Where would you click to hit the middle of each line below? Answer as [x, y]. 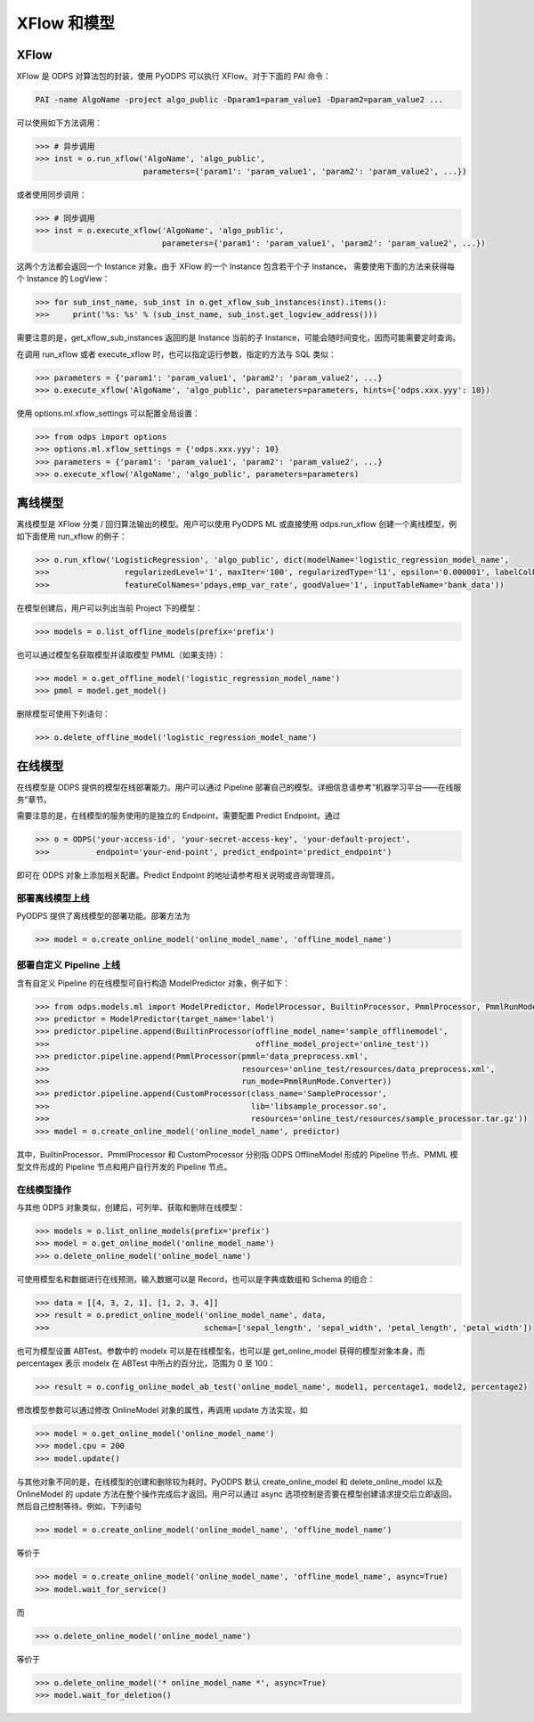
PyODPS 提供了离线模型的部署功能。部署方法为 [103, 915]
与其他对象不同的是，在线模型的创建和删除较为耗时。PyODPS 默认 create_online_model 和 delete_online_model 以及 [230, 1482]
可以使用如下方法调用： [59, 123]
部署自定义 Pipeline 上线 [69, 965]
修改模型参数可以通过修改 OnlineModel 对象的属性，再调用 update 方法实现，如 [162, 1409]
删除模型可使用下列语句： [63, 714]
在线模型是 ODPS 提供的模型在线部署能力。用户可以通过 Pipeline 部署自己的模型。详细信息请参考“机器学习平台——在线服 [239, 787]
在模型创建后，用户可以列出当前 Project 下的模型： [110, 608]
